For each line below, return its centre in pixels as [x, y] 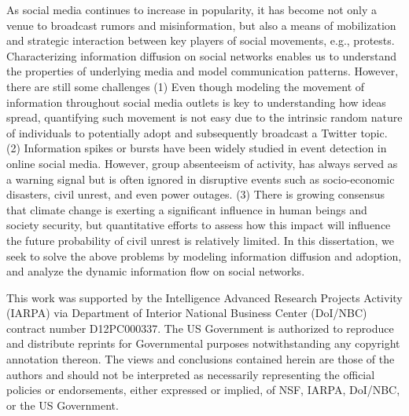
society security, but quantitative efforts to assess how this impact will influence [199, 225]
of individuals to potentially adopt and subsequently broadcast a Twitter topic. [197, 132]
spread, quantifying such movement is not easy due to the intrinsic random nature [204, 117]
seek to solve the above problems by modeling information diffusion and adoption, [204, 255]
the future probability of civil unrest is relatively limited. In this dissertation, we [200, 240]
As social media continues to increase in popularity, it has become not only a [192, 9]
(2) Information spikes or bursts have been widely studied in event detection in [197, 148]
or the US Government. [63, 405]
